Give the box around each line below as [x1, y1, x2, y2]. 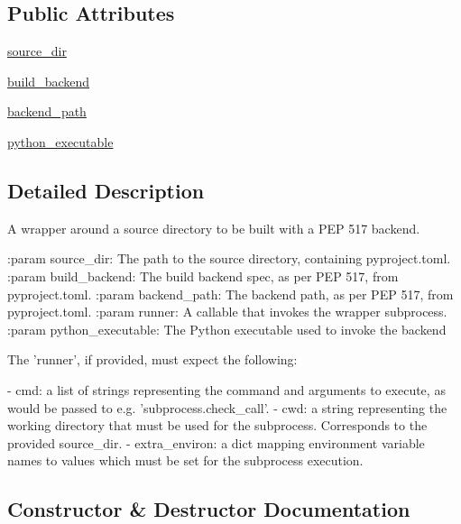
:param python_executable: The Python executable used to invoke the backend [7, 319, 447, 338]
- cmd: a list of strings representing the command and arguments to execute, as [7, 380, 446, 399]
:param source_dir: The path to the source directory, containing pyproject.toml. [7, 249, 451, 268]
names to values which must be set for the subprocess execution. [7, 451, 364, 470]
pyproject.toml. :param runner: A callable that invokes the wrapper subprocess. [7, 302, 447, 321]
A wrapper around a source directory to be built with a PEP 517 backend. [7, 218, 420, 237]
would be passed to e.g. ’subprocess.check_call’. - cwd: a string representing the [7, 398, 447, 417]
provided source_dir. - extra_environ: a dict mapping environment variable [7, 433, 425, 452]
